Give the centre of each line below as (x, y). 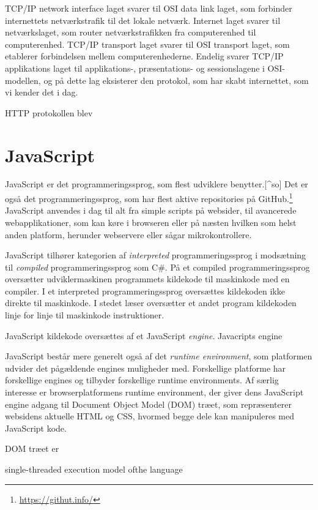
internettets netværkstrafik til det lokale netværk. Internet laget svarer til (143, 20)
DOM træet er (32, 448)
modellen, (23, 80)
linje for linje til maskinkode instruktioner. (85, 315)
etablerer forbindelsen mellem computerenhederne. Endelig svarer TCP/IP (144, 56)
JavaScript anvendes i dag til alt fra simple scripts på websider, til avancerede (151, 210)
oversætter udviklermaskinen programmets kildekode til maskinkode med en (147, 279)
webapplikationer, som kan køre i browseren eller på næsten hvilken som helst (151, 222)
